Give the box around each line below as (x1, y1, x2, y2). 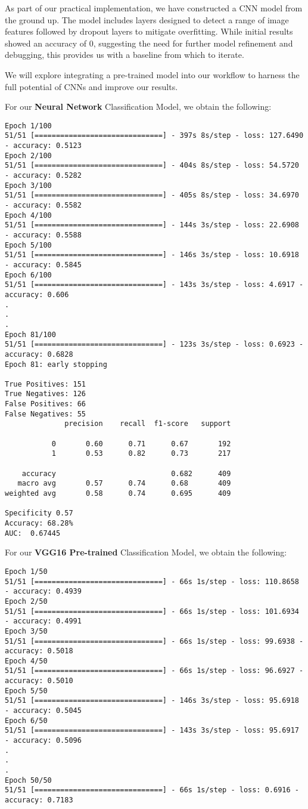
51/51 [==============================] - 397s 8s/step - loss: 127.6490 (5, 131, 304, 140)
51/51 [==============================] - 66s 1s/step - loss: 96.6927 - (5, 666, 304, 675)
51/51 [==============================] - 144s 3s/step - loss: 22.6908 (5, 221, 299, 230)
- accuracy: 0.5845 (5, 260, 82, 269)
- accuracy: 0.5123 (5, 141, 82, 150)
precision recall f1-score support (64, 419, 231, 428)
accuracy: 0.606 (5, 290, 69, 299)
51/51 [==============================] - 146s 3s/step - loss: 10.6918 (5, 251, 299, 260)
